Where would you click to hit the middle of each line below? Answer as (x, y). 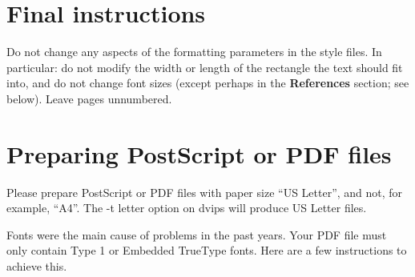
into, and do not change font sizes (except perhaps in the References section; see (208, 83)
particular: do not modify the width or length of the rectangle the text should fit (205, 67)
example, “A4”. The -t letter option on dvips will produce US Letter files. (187, 208)
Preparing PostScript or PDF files (199, 153)
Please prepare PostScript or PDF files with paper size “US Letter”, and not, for (205, 192)
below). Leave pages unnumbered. (89, 98)
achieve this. (37, 266)
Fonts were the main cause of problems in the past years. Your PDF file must (197, 234)
